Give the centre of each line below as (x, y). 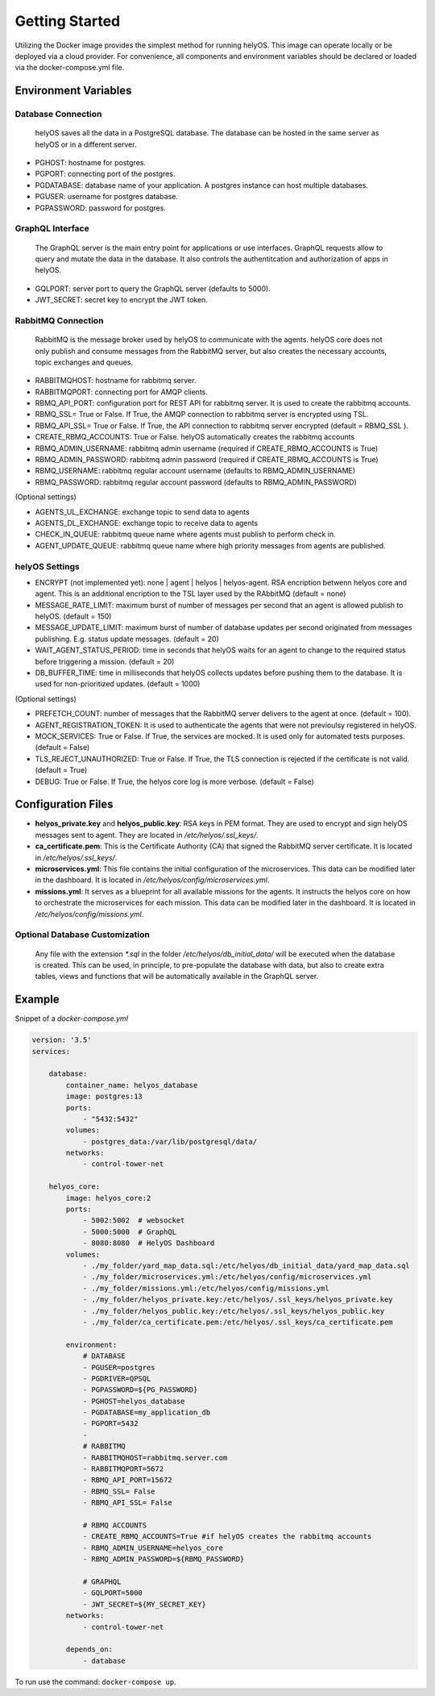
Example (37, 1000)
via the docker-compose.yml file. (70, 68)
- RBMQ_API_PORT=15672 (127, 1480)
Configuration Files (64, 804)
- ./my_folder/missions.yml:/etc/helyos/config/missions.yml (206, 1288)
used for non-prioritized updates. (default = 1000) (118, 684)
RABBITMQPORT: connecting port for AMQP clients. (122, 392)
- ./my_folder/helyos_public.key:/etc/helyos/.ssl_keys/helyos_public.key (234, 1311)
